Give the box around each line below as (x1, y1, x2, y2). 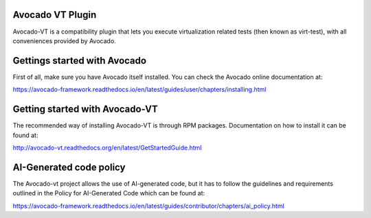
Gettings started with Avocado (12, 55, 147, 66)
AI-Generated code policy (12, 161, 126, 173)
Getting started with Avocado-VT (12, 104, 158, 115)
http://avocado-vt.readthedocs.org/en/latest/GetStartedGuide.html (12, 143, 202, 152)
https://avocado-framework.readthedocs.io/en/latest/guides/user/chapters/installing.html (12, 86, 267, 94)
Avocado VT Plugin (12, 9, 97, 21)
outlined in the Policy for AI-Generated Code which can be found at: (12, 189, 205, 197)
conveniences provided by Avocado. (12, 36, 116, 45)
